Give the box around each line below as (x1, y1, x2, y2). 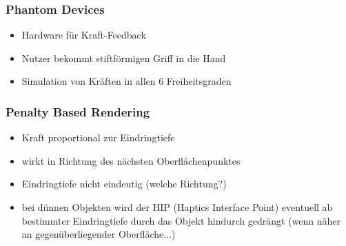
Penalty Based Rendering (6, 103, 150, 120)
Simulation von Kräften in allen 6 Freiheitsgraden (21, 74, 232, 88)
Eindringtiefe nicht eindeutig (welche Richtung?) (21, 176, 227, 191)
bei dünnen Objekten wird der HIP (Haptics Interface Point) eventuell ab (21, 200, 333, 214)
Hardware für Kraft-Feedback (21, 28, 146, 42)
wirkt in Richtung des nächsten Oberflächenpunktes (21, 153, 241, 167)
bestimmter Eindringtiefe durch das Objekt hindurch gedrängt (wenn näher (21, 213, 341, 227)
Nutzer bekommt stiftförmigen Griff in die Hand (21, 50, 226, 65)
